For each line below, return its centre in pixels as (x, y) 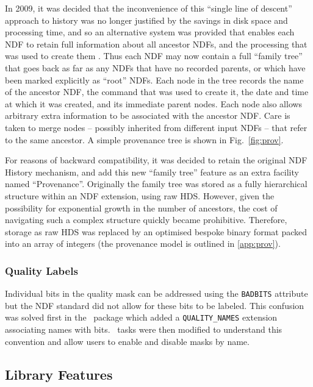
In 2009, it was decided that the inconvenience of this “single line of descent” (149, 8)
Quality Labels (41, 270)
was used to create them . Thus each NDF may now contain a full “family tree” (154, 56)
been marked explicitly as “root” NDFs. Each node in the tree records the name (154, 80)
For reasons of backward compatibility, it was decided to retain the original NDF (156, 160)
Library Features (59, 374)
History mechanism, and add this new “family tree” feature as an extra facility (152, 172)
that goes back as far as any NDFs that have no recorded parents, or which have (155, 67)
